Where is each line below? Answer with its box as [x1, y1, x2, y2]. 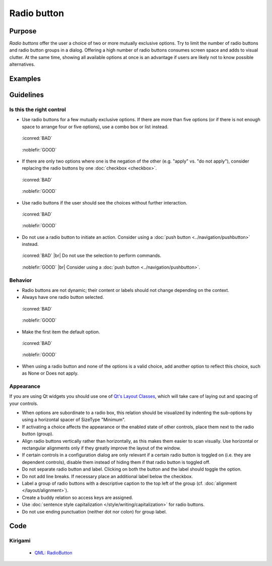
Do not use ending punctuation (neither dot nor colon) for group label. [22, 508, 167, 514]
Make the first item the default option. [22, 329, 100, 335]
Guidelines [9, 91, 44, 99]
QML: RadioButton [34, 549, 73, 555]
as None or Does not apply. [22, 370, 79, 376]
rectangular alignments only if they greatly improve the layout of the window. [22, 445, 181, 451]
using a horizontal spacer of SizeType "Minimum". [22, 417, 126, 423]
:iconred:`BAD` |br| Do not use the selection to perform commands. [22, 252, 162, 259]
